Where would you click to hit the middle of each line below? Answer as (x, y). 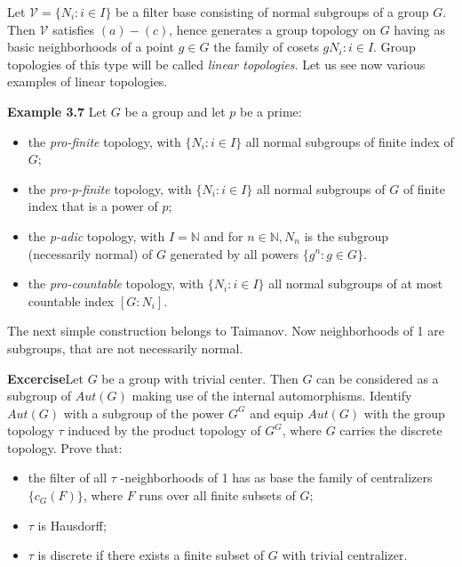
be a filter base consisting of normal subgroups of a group (272, 12)
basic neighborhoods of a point (91, 47)
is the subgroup (346, 235)
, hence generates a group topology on (272, 29)
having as (419, 29)
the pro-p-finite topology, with (110, 188)
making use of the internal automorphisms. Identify (272, 396)
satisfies (74, 29)
